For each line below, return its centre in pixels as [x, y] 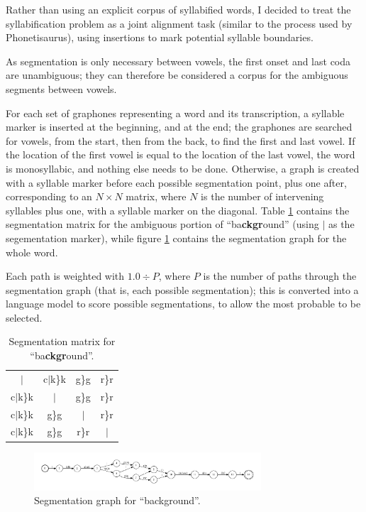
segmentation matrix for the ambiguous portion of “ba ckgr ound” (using [162, 224]
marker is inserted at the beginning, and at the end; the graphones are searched [179, 127]
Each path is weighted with [65, 276]
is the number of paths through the [280, 276]
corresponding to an [49, 196]
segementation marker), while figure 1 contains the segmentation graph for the [176, 238]
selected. [24, 317]
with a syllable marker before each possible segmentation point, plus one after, [176, 182]
